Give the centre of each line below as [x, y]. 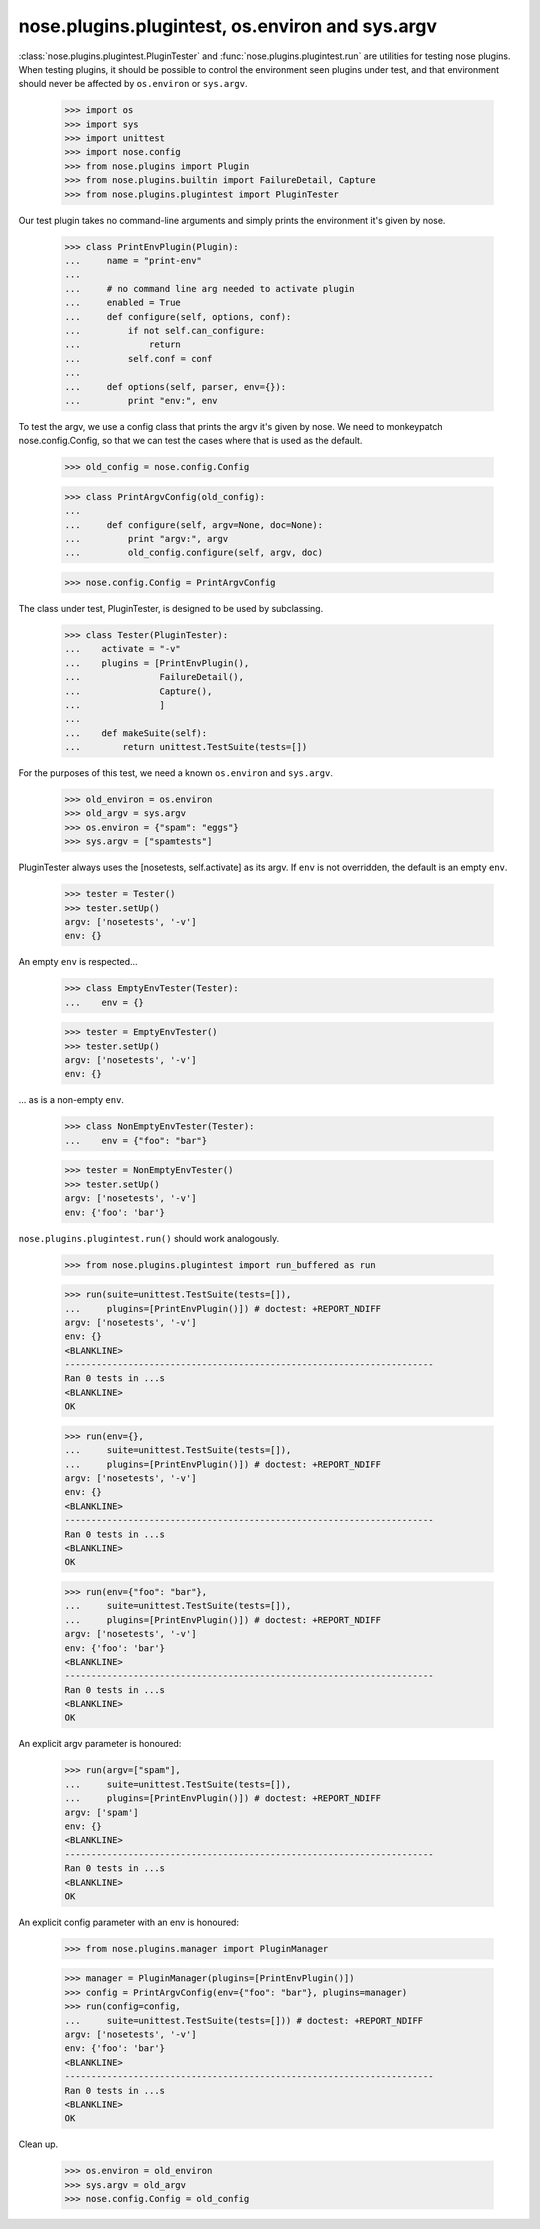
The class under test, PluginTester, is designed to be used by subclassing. [171, 608]
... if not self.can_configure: [164, 330]
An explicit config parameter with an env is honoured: [129, 1922]
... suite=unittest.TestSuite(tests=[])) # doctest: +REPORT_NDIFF [244, 2020]
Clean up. [38, 2144]
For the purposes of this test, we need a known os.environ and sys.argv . [176, 773]
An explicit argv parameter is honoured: [100, 1744]
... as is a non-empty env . [71, 1100]
